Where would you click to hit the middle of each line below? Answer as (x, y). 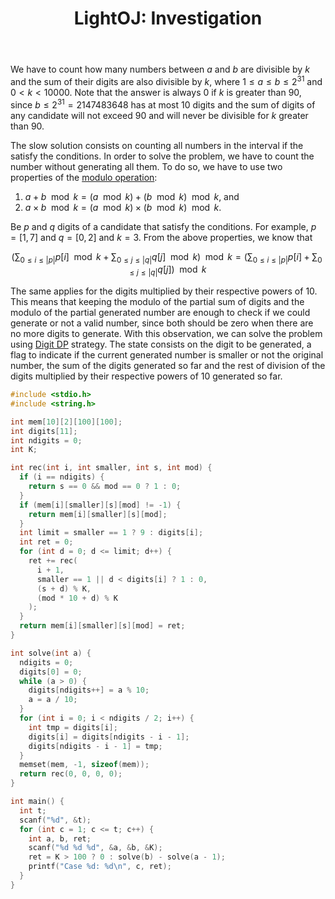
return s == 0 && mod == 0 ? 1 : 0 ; (105, 487)
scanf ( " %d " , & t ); (55, 820)
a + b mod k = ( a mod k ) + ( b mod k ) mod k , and (132, 196)
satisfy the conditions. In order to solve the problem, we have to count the (162, 156)
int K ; (24, 450)
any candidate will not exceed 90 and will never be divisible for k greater (159, 115)
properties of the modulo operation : (84, 177)
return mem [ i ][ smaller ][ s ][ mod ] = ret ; (102, 626)
